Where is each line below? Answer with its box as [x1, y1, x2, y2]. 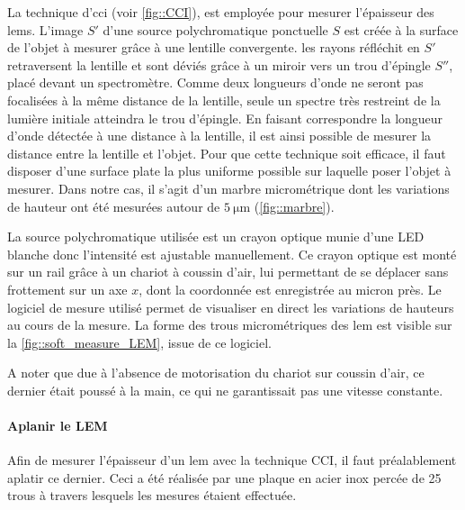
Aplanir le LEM [7, 416, 108, 435]
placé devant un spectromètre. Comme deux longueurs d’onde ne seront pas [7, 73, 424, 92]
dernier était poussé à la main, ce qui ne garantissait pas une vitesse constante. [7, 380, 443, 399]
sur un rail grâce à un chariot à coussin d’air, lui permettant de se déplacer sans [7, 262, 449, 281]
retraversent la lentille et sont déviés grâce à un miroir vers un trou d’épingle [7, 55, 431, 74]
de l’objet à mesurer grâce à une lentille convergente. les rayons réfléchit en [7, 38, 420, 57]
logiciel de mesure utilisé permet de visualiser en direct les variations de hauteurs [7, 297, 454, 316]
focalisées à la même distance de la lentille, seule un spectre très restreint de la [7, 90, 441, 109]
